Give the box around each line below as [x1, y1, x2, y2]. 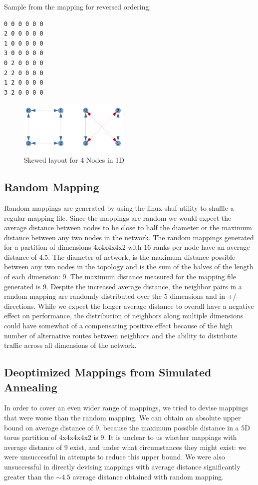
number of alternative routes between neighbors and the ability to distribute [4, 330, 238, 340]
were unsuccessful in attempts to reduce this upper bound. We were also [4, 451, 225, 462]
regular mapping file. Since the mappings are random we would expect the [4, 212, 232, 223]
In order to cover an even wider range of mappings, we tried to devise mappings [4, 402, 249, 413]
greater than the [4, 471, 54, 481]
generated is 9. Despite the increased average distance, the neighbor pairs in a [4, 281, 242, 291]
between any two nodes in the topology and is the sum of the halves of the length [4, 261, 254, 272]
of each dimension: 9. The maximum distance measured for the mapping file [4, 271, 237, 282]
